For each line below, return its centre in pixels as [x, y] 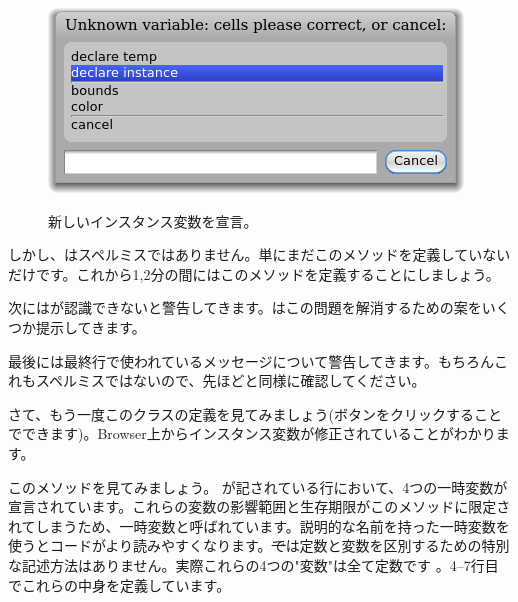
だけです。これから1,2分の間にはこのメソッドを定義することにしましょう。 [254, 273]
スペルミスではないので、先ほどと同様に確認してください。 [230, 380]
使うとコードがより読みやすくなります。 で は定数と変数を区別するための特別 [259, 545]
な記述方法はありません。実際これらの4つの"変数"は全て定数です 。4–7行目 [253, 564]
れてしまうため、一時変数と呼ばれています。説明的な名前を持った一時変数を [259, 525]
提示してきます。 [90, 326]
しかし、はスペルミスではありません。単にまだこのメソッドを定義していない [259, 254]
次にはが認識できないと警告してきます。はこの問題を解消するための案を [245, 307]
